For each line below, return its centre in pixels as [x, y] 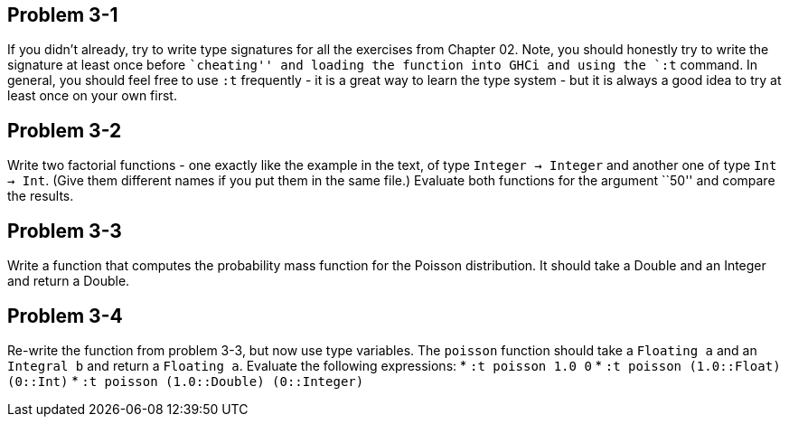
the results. [41, 196]
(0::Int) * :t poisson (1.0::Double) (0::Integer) [186, 381]
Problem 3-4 [65, 316]
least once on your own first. [92, 96]
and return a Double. [69, 281]
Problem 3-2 [65, 130]
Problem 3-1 [63, 15]
